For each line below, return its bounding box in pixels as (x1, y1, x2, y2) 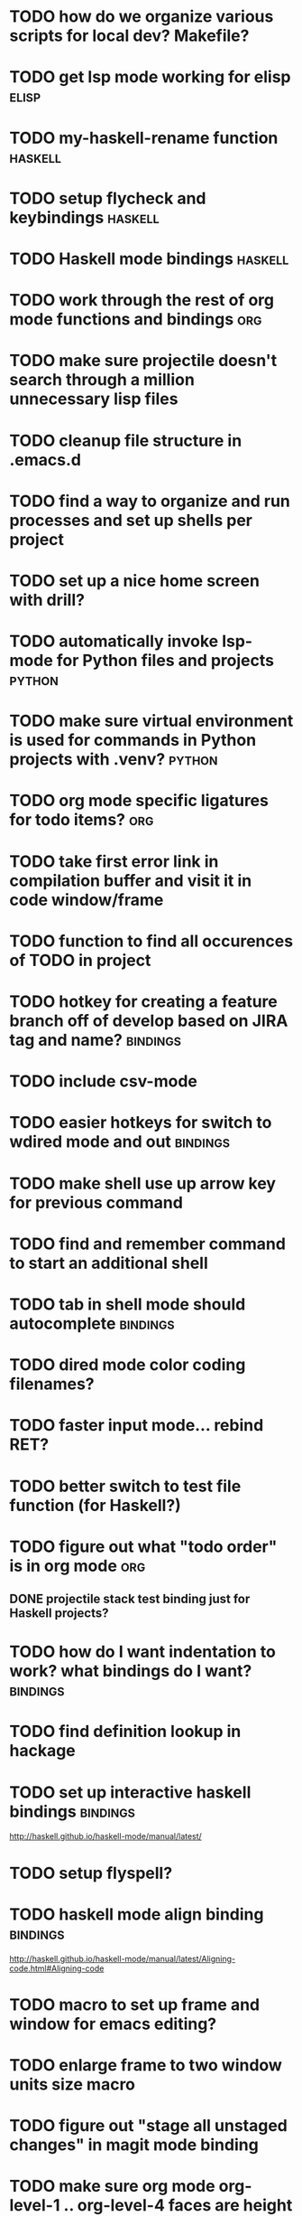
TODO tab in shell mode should (9, 1294, 246, 1314)
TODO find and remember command (9, 1234, 287, 1254)
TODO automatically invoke (9, 631, 219, 652)
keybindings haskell (9, 207, 160, 228)
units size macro (9, 2074, 136, 2094)
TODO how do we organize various (9, 6, 274, 27)
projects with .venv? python (9, 749, 218, 770)
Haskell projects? (9, 1606, 109, 1621)
